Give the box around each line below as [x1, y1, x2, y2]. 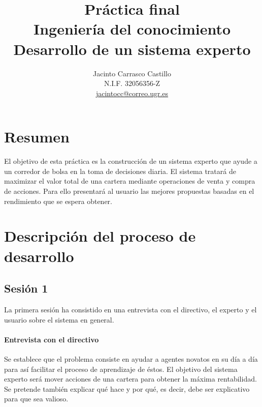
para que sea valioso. [4, 393, 69, 404]
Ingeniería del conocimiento [33, 18, 231, 39]
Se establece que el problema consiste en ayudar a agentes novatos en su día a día [4, 353, 258, 364]
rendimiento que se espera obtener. [4, 195, 112, 206]
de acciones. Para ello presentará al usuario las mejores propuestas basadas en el [4, 186, 254, 196]
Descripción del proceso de [4, 225, 196, 246]
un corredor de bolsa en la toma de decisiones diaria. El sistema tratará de [4, 165, 236, 176]
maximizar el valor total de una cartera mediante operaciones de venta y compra [4, 176, 255, 186]
